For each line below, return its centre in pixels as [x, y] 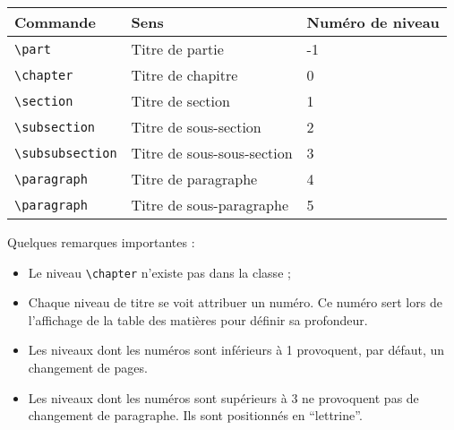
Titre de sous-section [196, 127]
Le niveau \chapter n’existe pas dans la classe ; [159, 272]
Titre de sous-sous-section [212, 153]
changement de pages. [88, 368]
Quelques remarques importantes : [101, 242]
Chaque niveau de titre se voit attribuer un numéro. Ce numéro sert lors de [235, 302]
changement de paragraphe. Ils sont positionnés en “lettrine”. [195, 415]
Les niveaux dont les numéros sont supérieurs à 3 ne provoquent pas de [223, 397]
